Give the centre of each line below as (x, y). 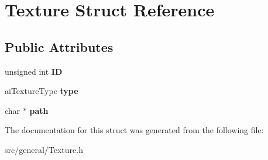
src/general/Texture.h (44, 149)
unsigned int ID (34, 71)
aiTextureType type (42, 91)
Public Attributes (59, 46)
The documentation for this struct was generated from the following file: (134, 130)
